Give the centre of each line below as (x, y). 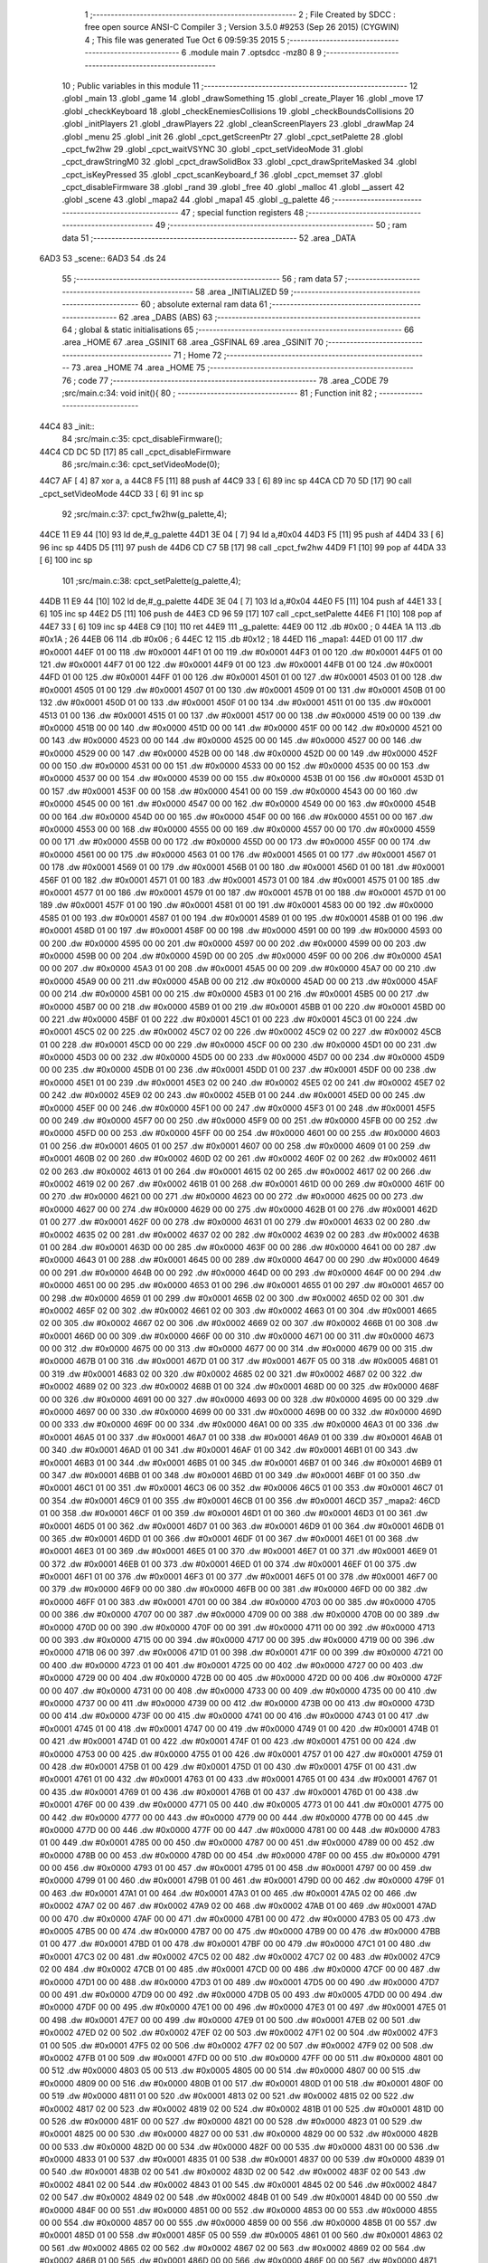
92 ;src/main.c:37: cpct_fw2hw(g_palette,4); (145, 514)
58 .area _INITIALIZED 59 (242, 291)
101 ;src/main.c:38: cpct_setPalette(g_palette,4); (151, 580)
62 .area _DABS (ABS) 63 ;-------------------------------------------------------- (270, 317)
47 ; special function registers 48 (243, 212)
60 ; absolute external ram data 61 (204, 304)
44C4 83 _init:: (67, 426)
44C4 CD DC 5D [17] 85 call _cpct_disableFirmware (135, 452)
